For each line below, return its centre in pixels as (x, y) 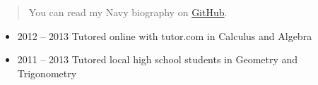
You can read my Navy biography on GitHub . (128, 12)
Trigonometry (47, 73)
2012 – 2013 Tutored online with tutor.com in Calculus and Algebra (165, 35)
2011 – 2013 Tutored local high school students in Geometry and (158, 59)
